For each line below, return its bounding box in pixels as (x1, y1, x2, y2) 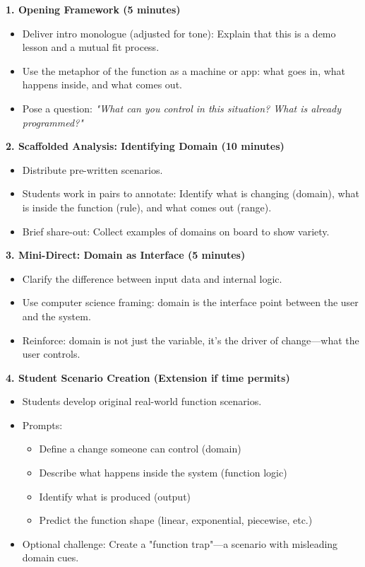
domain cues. (22, 550, 79, 565)
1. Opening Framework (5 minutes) (6, 2, 181, 16)
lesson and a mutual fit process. (22, 40, 160, 54)
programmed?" (22, 115, 83, 129)
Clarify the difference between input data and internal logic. (22, 271, 282, 286)
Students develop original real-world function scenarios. (22, 394, 262, 409)
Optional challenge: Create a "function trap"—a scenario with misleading (22, 536, 338, 551)
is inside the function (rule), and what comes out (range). (22, 199, 272, 214)
